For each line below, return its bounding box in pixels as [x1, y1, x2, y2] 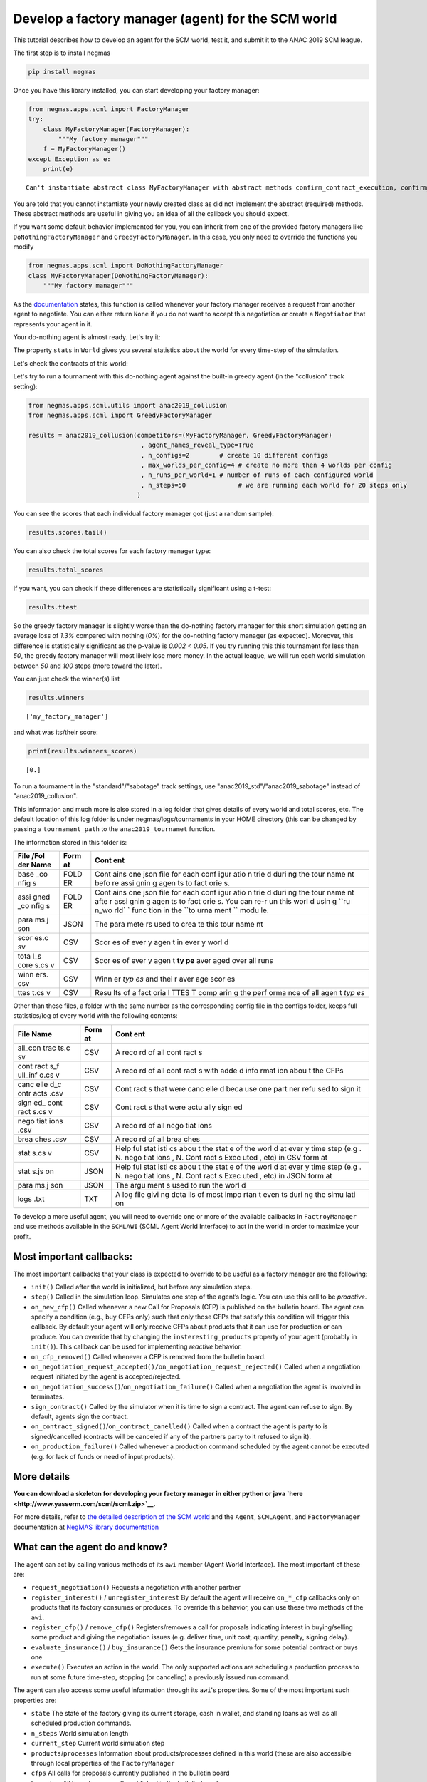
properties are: [13, 1696, 57, 1704]
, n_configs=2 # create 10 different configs [140, 451, 329, 459]
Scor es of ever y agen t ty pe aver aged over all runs [95, 956, 273, 966]
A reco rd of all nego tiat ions [115, 1120, 213, 1130]
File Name [17, 1029, 53, 1039]
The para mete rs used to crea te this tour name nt [95, 920, 263, 929]
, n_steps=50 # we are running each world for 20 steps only [140, 481, 407, 489]
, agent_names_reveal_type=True [140, 441, 254, 449]
